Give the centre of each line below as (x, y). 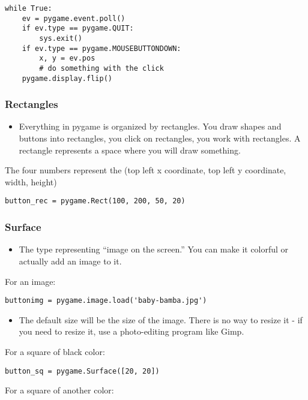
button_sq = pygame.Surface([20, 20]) (82, 371)
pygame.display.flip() (67, 78)
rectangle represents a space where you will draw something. (130, 150)
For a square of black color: (55, 351)
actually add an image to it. (70, 261)
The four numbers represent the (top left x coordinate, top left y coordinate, (146, 170)
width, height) (31, 181)
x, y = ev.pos (67, 58)
